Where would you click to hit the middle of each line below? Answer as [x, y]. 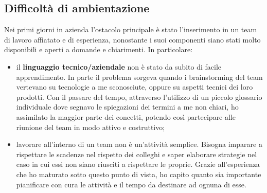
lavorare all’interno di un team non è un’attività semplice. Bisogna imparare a [139, 144]
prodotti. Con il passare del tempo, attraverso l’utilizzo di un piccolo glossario [139, 97]
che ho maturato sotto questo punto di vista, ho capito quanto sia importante [139, 174]
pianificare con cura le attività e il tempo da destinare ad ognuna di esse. [131, 184]
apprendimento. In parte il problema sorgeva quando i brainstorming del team [139, 77]
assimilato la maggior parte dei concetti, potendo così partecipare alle [126, 116]
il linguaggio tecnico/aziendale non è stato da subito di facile [119, 66]
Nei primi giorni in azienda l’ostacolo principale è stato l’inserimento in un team [131, 29]
